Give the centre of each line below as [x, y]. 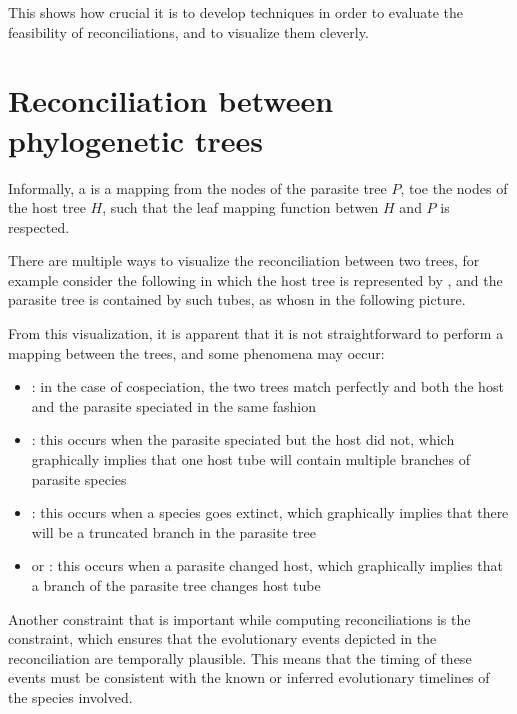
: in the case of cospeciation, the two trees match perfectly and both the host [267, 386]
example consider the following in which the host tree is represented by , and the [255, 279]
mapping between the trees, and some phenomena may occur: [196, 352]
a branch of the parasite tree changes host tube [176, 585]
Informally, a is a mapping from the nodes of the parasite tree [197, 187]
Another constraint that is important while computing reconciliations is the [239, 618]
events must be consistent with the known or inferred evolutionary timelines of [249, 677]
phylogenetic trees [135, 139]
